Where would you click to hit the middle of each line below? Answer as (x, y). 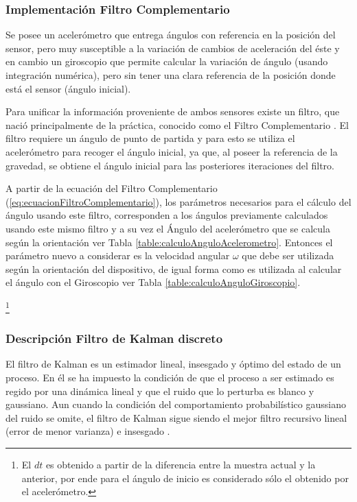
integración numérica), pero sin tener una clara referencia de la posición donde (171, 75)
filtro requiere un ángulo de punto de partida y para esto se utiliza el (150, 138)
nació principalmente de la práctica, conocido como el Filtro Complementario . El (177, 124)
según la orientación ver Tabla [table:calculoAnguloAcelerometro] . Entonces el (169, 242)
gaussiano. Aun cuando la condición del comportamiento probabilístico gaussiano (176, 404)
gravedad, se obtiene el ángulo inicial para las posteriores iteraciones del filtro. (170, 165)
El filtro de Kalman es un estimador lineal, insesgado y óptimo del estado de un (173, 364)
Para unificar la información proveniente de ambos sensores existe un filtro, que (173, 111)
